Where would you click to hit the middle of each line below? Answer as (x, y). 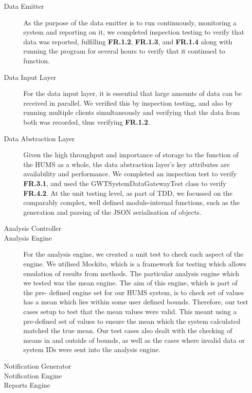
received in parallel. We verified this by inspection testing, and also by (128, 103)
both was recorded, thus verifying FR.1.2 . (87, 122)
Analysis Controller (33, 228)
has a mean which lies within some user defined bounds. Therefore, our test (136, 302)
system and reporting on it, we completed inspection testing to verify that (134, 32)
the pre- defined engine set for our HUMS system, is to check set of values (134, 292)
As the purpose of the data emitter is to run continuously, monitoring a (130, 22)
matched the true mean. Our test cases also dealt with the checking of (128, 330)
